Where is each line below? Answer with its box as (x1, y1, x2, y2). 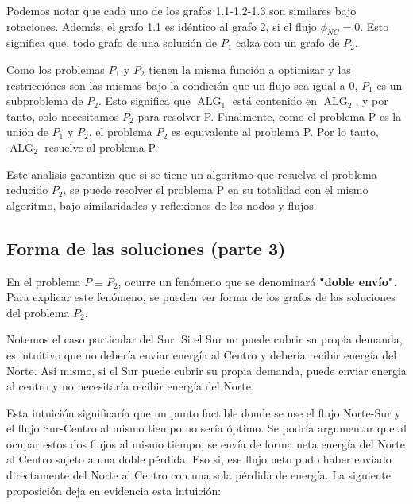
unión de (6, 123, 48, 140)
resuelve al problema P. (44, 138, 158, 155)
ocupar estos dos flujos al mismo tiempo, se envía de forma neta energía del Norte (6, 435, 405, 452)
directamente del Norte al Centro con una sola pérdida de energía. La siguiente (6, 467, 391, 483)
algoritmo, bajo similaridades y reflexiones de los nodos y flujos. (6, 196, 317, 213)
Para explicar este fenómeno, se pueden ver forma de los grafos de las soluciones (6, 289, 396, 305)
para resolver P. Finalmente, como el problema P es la (137, 107, 402, 124)
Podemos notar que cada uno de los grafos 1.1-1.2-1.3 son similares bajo (6, 2, 357, 18)
